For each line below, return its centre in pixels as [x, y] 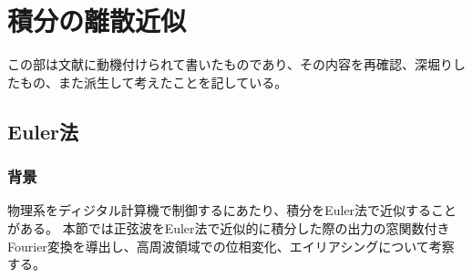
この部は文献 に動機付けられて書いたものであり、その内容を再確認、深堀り [230, 64]
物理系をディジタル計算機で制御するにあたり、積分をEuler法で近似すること [232, 210]
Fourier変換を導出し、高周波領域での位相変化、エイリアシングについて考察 [231, 246]
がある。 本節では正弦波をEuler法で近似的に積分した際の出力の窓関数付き [229, 227]
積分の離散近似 [97, 21]
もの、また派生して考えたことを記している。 [154, 82]
